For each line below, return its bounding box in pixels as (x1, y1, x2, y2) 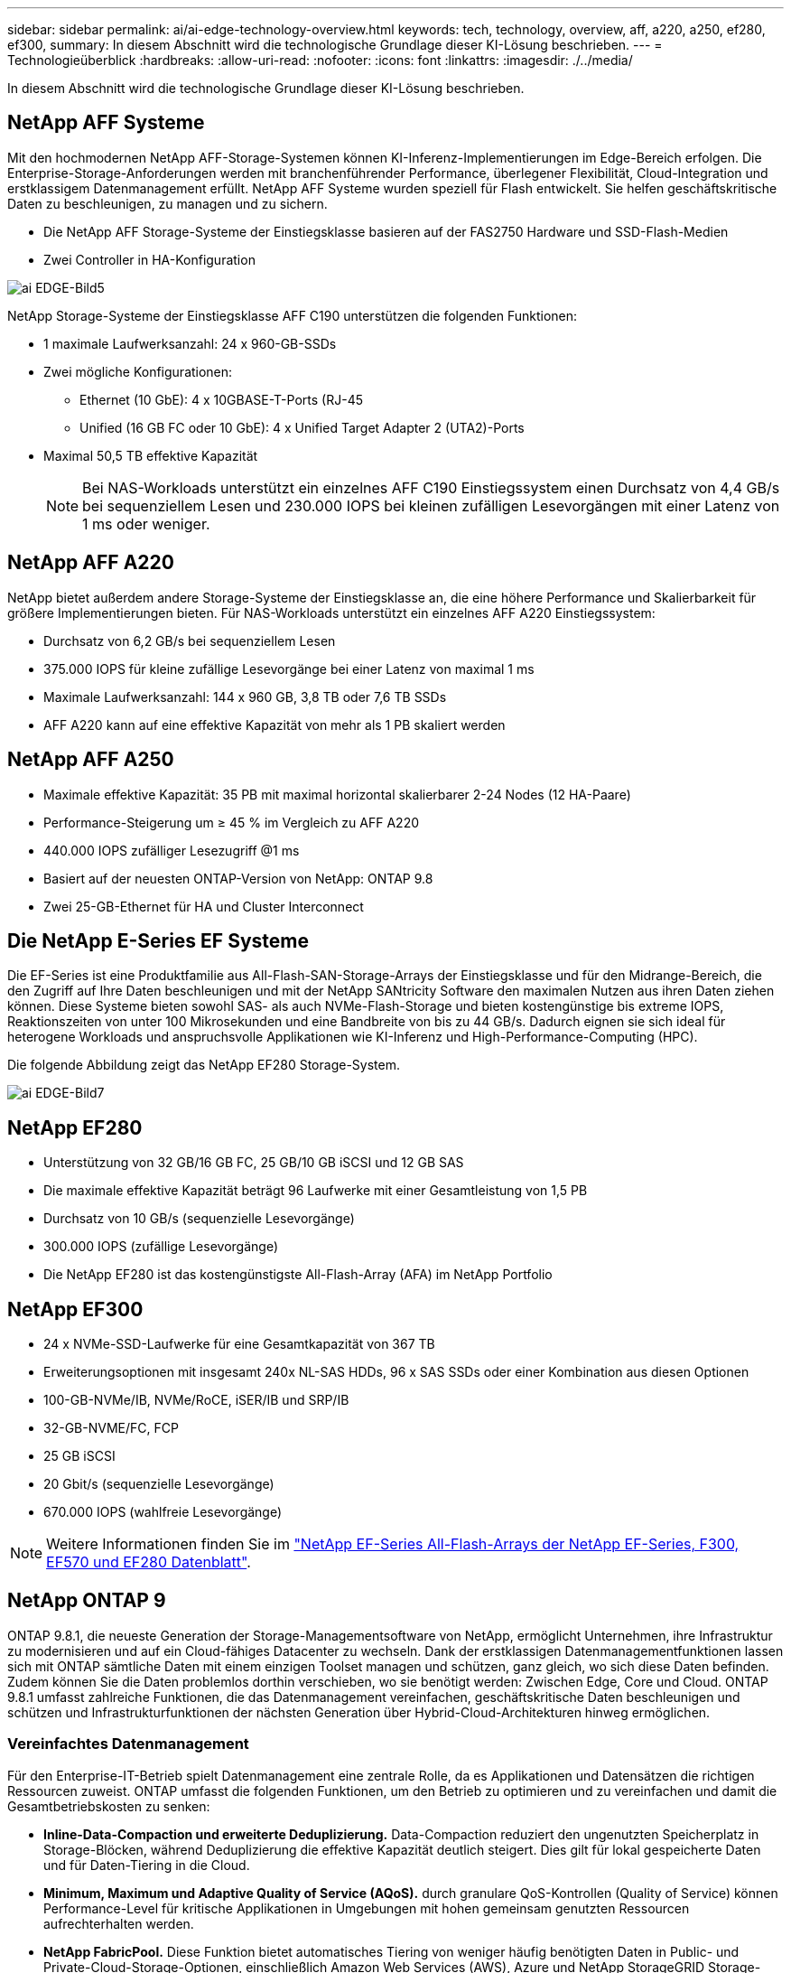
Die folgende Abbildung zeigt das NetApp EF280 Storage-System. (7, 1057, 400, 1073)
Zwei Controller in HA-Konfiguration (43, 251, 256, 267)
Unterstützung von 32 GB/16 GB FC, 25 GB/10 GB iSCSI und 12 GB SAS (43, 1155, 464, 1171)
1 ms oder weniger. (82, 514, 210, 533)
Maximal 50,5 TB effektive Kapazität (43, 447, 258, 463)
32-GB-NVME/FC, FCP (43, 1420, 179, 1436)
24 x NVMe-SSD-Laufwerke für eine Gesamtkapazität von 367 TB (43, 1336, 435, 1352)
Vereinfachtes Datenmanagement (7, 1735, 249, 1753)
